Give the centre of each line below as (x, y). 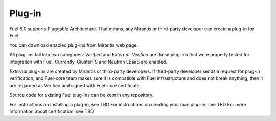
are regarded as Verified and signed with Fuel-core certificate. (75, 86)
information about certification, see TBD (52, 112)
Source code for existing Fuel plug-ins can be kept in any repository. (82, 95)
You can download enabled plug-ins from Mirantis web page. (74, 45)
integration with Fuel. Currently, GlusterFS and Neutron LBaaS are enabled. (88, 62)
